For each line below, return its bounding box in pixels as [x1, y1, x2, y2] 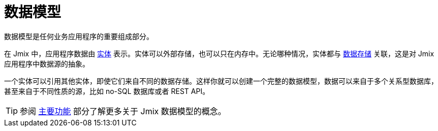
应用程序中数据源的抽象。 [4, 59, 89, 68]
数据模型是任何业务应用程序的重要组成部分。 [4, 31, 153, 41]
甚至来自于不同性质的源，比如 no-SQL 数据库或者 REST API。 [4, 86, 210, 95]
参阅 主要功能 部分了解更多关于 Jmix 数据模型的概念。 [20, 106, 226, 116]
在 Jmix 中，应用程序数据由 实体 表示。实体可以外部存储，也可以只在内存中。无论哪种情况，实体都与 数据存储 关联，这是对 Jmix [4, 49, 434, 58]
